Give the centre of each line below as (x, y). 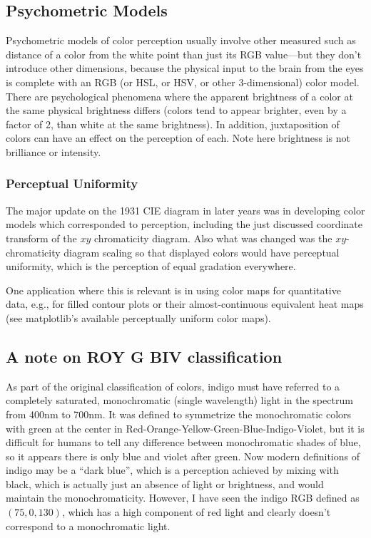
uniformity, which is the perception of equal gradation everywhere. (151, 266)
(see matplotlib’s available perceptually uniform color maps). (138, 317)
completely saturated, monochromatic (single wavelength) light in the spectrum (179, 400)
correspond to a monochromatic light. (88, 526)
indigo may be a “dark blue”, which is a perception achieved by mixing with (172, 470)
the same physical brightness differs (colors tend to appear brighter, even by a (176, 110)
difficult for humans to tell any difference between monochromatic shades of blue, (183, 442)
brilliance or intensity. (54, 151)
